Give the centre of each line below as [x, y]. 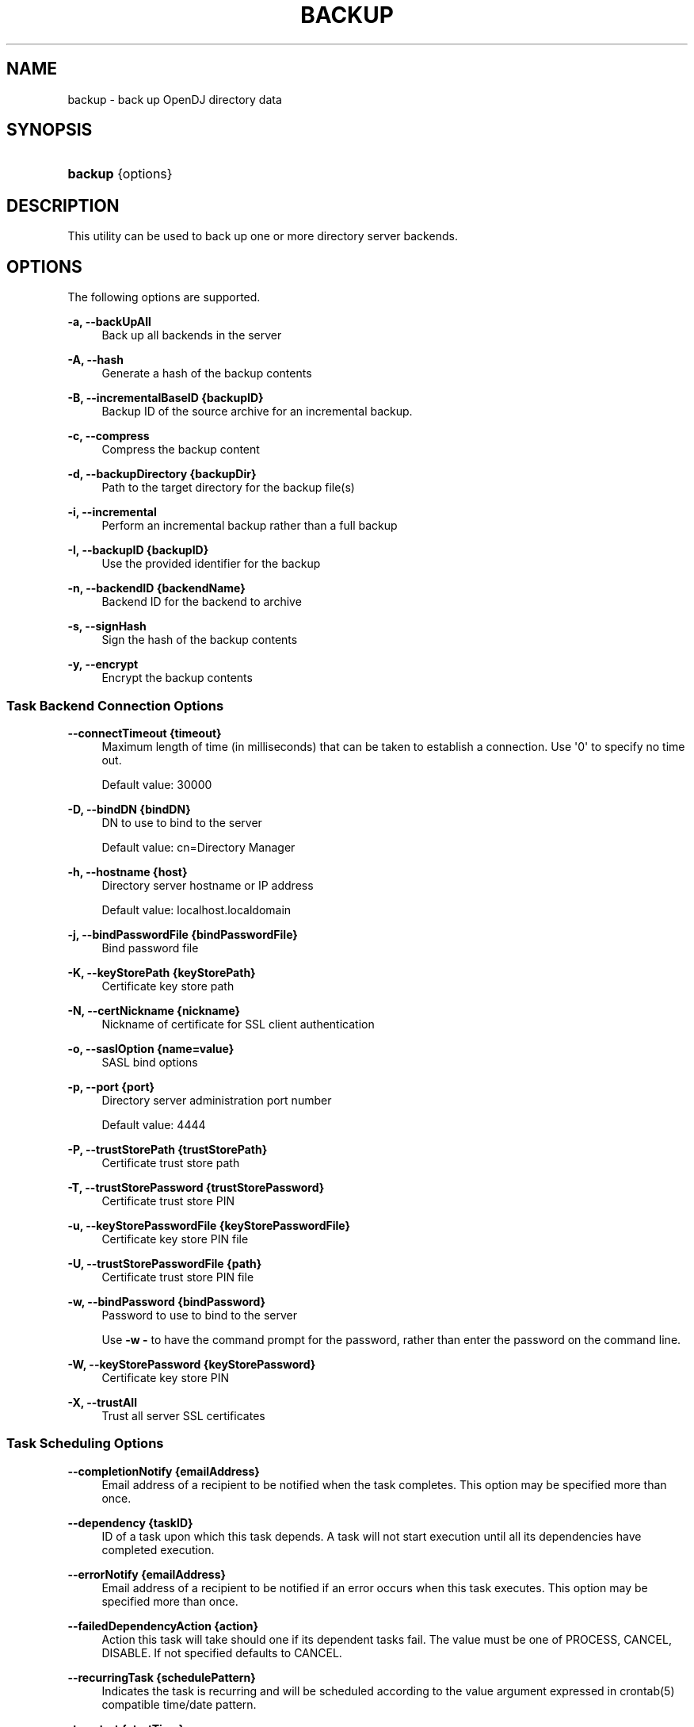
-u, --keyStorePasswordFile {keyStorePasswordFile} [209, 1225]
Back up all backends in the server [192, 335]
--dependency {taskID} [130, 1522]
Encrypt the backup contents [177, 678]
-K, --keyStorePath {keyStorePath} [162, 972]
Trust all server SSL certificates [183, 1415]
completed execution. [158, 1549]
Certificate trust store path [171, 1162]
